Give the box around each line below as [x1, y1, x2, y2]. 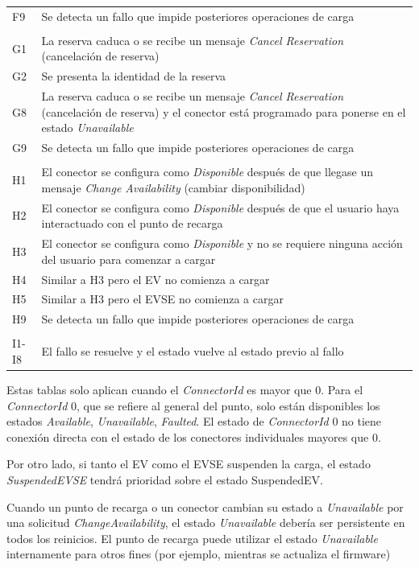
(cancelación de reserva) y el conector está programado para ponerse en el [41, 103, 406, 120]
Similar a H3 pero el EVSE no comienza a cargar [41, 290, 284, 307]
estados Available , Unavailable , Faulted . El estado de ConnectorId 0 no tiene [6, 413, 382, 430]
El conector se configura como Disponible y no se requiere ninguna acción [41, 235, 403, 252]
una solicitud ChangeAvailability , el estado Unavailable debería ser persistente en [6, 514, 405, 531]
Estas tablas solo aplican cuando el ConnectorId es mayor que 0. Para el [6, 381, 363, 398]
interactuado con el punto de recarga [41, 215, 223, 232]
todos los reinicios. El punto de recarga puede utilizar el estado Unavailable [6, 529, 378, 546]
